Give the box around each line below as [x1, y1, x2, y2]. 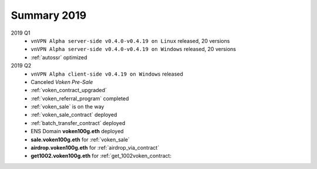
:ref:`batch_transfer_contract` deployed [31, 119, 126, 126]
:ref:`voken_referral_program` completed [31, 94, 129, 102]
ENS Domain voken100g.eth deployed [31, 128, 124, 135]
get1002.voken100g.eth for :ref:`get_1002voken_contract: [31, 153, 171, 160]
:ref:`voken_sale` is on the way [31, 103, 104, 110]
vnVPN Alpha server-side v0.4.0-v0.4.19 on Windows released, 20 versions [31, 46, 237, 53]
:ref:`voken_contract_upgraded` [31, 87, 107, 94]
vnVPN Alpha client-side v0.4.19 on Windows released [31, 70, 183, 77]
